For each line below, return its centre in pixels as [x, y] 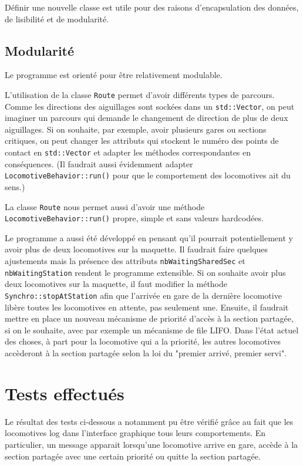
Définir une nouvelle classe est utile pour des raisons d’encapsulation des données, [152, 7]
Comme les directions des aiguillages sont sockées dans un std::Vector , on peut [150, 106]
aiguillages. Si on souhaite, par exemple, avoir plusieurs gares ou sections [136, 129]
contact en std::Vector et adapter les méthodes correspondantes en [128, 152]
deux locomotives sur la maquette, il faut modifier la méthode [116, 284]
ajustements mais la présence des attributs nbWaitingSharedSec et [125, 261]
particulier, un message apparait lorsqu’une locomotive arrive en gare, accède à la [151, 444]
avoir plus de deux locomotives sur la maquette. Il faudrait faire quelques [137, 249]
